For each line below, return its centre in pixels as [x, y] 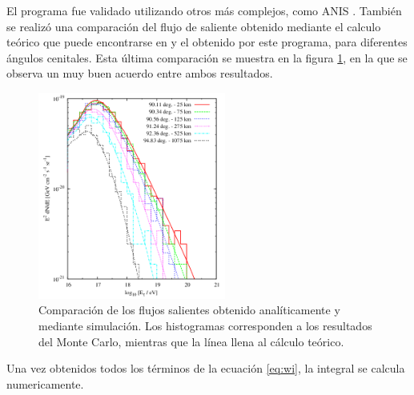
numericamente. [45, 383]
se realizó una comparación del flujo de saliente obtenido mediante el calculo [194, 26]
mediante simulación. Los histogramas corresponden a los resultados [205, 325]
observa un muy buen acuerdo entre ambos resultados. [140, 73]
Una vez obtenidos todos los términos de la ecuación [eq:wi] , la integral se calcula [206, 368]
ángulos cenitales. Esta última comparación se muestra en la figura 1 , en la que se [207, 57]
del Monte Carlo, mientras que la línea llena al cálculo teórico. [191, 341]
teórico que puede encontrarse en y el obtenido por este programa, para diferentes [207, 42]
